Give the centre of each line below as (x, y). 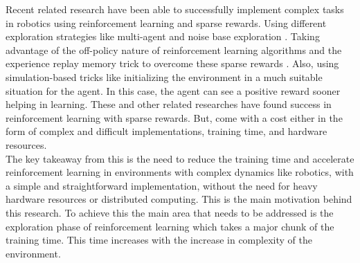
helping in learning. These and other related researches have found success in (169, 104)
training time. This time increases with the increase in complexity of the (159, 240)
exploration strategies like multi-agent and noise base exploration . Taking (163, 36)
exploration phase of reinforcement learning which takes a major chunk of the (170, 226)
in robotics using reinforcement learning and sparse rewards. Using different (166, 22)
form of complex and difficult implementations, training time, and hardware (166, 131)
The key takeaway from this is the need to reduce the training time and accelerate (180, 158)
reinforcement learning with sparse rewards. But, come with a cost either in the (174, 117)
